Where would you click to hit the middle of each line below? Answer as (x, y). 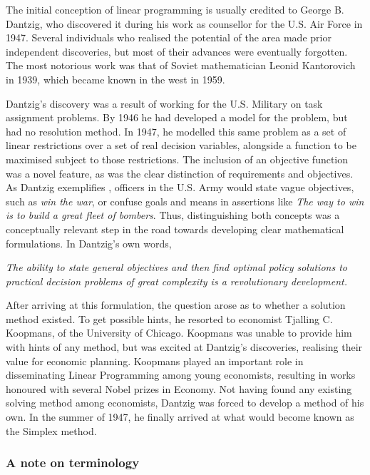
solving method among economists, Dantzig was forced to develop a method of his (185, 403)
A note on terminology (73, 463)
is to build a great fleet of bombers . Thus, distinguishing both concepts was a (173, 215)
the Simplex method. (51, 430)
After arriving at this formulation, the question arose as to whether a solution (176, 305)
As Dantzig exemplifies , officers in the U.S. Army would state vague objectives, (180, 187)
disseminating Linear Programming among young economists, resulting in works (181, 375)
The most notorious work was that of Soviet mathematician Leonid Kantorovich (181, 65)
